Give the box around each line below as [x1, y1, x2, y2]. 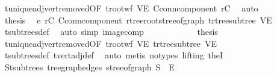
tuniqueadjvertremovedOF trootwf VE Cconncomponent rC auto [4, 2, 258, 14]
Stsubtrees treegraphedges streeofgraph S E [4, 60, 175, 73]
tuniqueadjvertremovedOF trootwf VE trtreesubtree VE [4, 37, 217, 49]
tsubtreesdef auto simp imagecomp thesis [4, 25, 218, 38]
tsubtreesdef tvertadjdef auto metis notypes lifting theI [4, 49, 223, 61]
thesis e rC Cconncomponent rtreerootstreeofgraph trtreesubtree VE [4, 13, 272, 26]
